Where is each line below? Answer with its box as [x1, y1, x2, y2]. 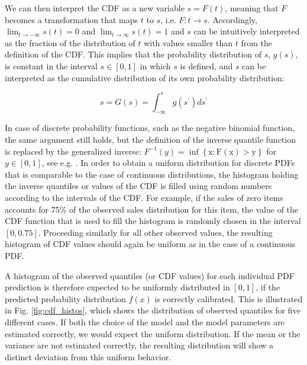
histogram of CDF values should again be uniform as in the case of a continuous [5, 238, 296, 250]
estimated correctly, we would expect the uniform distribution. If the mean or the [5, 327, 300, 340]
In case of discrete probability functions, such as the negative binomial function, [5, 121, 295, 134]
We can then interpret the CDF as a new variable [5, 2, 185, 14]
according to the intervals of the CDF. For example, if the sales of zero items [5, 191, 283, 204]
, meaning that [225, 2, 279, 14]
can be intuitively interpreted [193, 25, 300, 37]
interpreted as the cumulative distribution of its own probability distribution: [5, 71, 285, 84]
